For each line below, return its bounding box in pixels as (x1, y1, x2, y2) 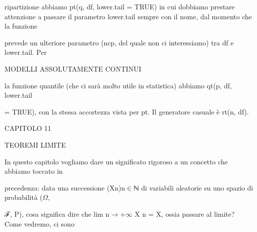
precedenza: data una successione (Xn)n (4, 182, 126, 193)
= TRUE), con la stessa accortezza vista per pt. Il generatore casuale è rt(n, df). (4, 106, 249, 116)
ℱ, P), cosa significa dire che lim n (4, 208, 110, 219)
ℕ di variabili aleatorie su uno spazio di (133, 182, 253, 193)
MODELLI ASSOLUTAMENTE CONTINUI (4, 63, 141, 74)
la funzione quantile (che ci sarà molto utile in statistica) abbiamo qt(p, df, (4, 80, 232, 90)
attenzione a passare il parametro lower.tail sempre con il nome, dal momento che (4, 11, 252, 21)
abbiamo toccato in (4, 166, 63, 176)
